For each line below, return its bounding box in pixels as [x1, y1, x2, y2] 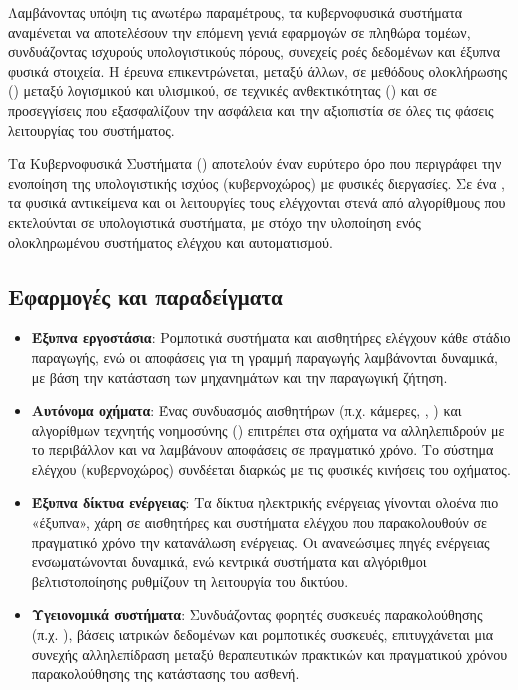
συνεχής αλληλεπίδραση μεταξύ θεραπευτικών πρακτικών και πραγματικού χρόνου [31, 643, 508, 664]
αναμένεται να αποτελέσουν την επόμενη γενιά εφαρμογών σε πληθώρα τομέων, [8, 21, 471, 42]
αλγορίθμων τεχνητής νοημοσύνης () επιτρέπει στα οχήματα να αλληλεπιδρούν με [31, 419, 505, 440]
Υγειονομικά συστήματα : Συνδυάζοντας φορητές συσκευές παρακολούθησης [31, 604, 483, 625]
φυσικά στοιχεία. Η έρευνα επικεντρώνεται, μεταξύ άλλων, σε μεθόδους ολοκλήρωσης [8, 60, 507, 81]
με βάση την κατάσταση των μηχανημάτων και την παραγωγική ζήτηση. [31, 366, 448, 387]
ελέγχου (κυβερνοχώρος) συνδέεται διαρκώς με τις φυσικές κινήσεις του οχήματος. [31, 458, 511, 479]
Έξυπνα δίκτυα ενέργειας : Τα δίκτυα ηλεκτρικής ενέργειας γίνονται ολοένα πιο [31, 492, 499, 513]
